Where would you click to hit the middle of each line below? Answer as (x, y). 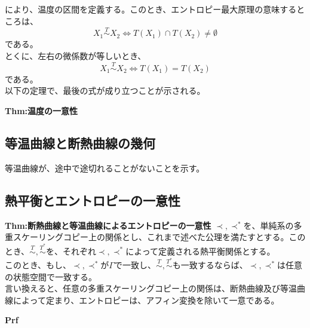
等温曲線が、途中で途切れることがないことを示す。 (105, 168)
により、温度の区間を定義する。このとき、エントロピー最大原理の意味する (151, 9)
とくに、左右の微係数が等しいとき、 (76, 56)
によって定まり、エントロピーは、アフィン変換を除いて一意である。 (146, 300)
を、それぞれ (71, 251)
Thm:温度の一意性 (42, 111)
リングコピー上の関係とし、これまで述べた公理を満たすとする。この (172, 237)
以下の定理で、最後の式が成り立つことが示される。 (105, 91)
